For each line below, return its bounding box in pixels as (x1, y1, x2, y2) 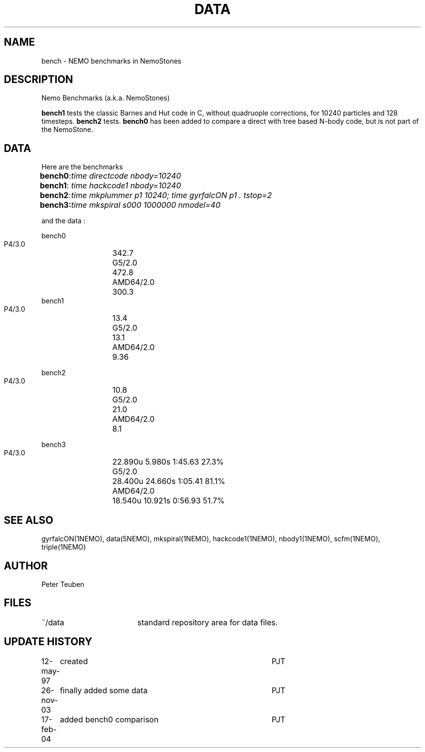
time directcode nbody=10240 (71, 171, 181, 181)
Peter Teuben (41, 580, 84, 588)
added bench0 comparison (60, 714, 159, 724)
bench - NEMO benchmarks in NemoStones (41, 56, 181, 65)
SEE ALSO (4, 514, 53, 526)
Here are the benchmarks (41, 163, 123, 171)
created (60, 656, 88, 666)
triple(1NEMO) (41, 543, 86, 551)
